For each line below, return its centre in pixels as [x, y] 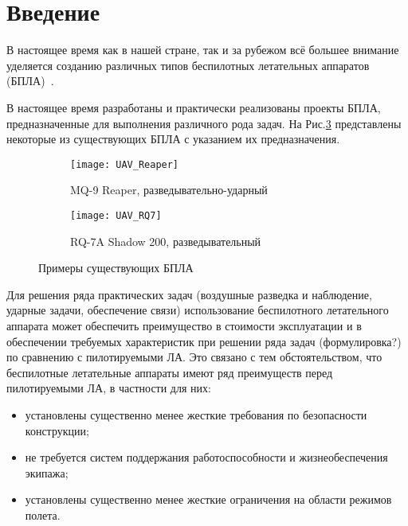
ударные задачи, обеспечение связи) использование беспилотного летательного [198, 310]
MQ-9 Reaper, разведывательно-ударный [169, 190]
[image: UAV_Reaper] [125, 164]
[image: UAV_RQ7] [116, 215]
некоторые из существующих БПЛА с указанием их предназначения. [173, 139]
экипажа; [47, 472]
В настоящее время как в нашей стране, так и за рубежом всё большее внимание [203, 50]
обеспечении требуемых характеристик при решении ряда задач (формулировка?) [204, 341]
